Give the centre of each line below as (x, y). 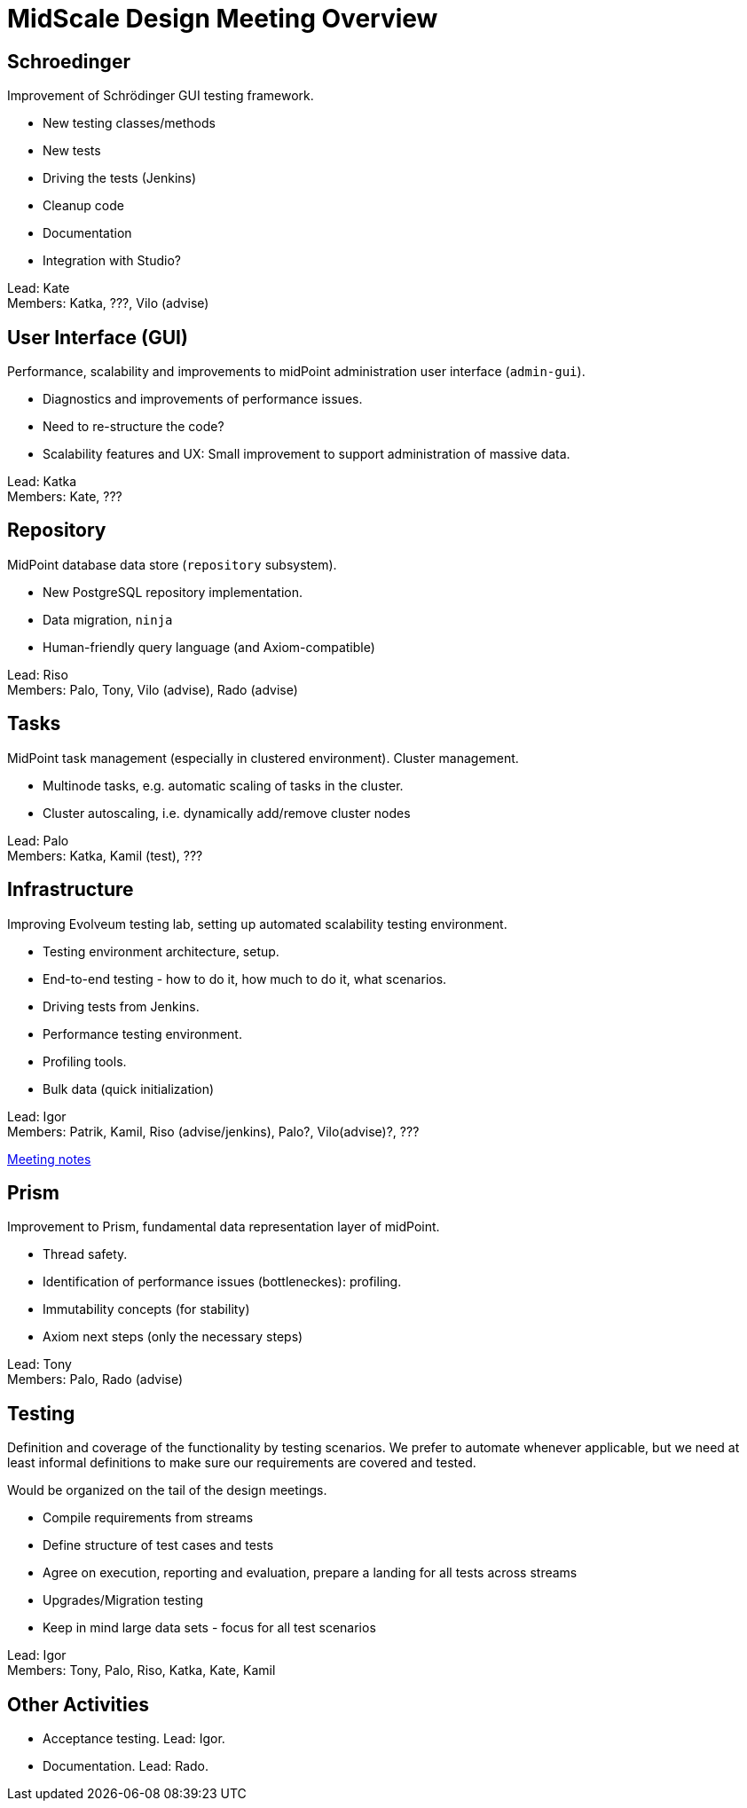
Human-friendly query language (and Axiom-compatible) (209, 647)
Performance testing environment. (142, 1034)
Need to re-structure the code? (134, 427)
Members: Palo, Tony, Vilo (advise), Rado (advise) (153, 689)
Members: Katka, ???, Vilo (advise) (108, 303)
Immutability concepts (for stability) (146, 1309)
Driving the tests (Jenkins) (120, 178)
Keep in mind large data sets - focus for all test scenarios (209, 1628)
